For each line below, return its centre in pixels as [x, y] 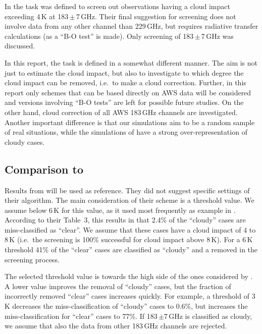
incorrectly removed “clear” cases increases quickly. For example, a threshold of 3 [130, 296]
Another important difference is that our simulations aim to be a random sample [130, 122]
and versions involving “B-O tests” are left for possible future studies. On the [124, 102]
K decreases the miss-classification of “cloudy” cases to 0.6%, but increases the [126, 306]
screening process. [32, 259]
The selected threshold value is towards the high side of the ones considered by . [129, 276]
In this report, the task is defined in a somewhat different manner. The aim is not [131, 62]
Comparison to [44, 169]
